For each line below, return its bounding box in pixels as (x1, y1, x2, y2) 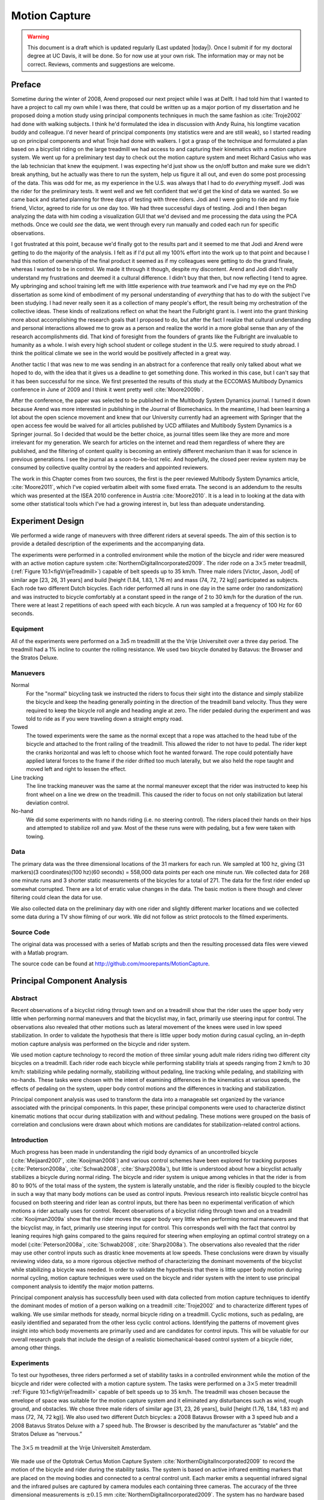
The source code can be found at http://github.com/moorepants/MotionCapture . (11, 960, 210, 967)
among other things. (11, 1344, 61, 1351)
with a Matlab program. (11, 949, 69, 956)
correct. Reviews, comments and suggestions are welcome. (27, 61, 175, 68)
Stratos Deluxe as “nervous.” (11, 1430, 82, 1438)
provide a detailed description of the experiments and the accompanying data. (11, 540, 205, 547)
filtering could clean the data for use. (11, 894, 103, 901)
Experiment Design (11, 516, 84, 526)
